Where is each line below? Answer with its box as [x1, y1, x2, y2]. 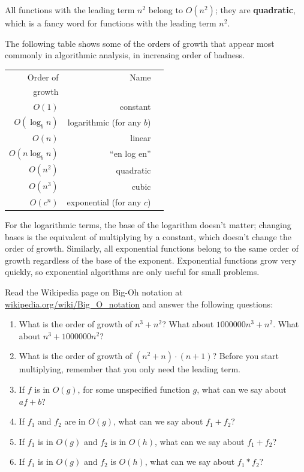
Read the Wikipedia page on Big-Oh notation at [5, 285, 183, 298]
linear [130, 132, 151, 144]
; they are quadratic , [215, 4, 296, 16]
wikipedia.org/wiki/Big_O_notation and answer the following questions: [5, 297, 273, 310]
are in [64, 415, 86, 428]
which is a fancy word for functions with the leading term [5, 17, 216, 29]
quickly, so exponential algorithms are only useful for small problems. [5, 265, 260, 278]
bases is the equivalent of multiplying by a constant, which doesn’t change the [5, 230, 291, 243]
